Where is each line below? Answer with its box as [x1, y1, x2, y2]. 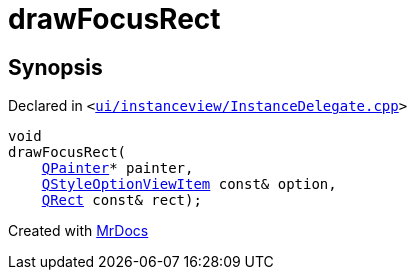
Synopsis [8, 54, 103, 80]
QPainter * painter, [41, 160, 194, 177]
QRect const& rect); [41, 192, 202, 209]
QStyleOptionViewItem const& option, [41, 176, 337, 193]
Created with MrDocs [8, 222, 149, 240]
